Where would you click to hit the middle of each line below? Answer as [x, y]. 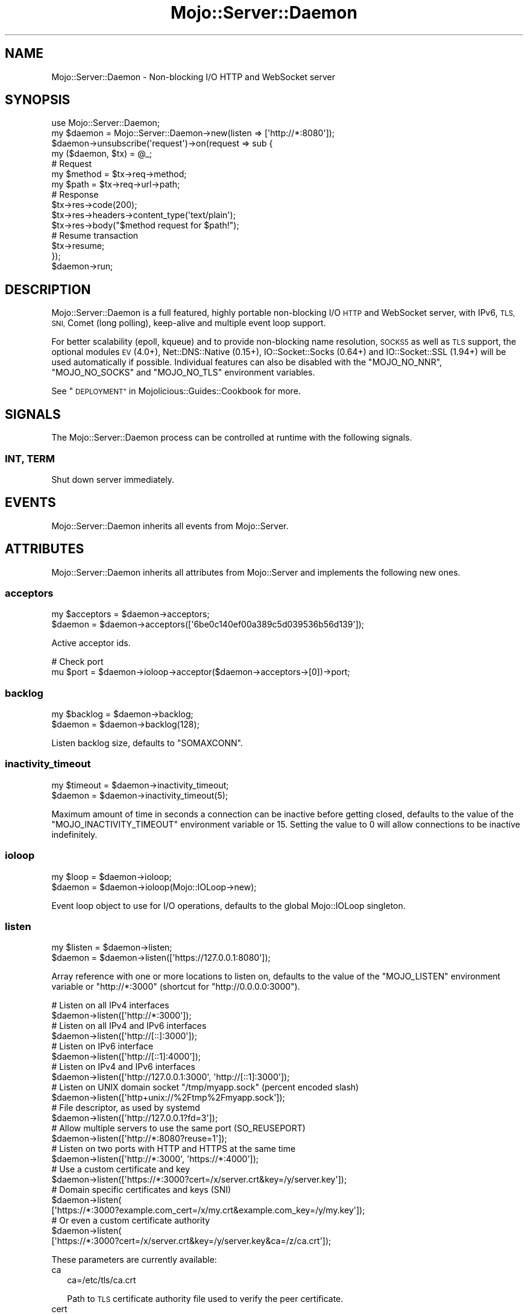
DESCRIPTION [48, 289]
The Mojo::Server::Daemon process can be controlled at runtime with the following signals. [232, 438]
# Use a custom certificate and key [121, 1169]
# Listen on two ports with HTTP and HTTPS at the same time [174, 1149]
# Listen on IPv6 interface [102, 1046]
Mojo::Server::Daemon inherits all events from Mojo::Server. [170, 526]
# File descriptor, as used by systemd [126, 1108]
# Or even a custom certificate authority [131, 1221]
